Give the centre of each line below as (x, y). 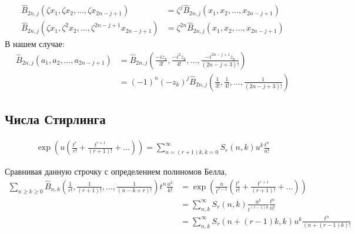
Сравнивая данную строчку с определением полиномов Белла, (116, 171)
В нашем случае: (35, 44)
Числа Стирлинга (55, 119)
